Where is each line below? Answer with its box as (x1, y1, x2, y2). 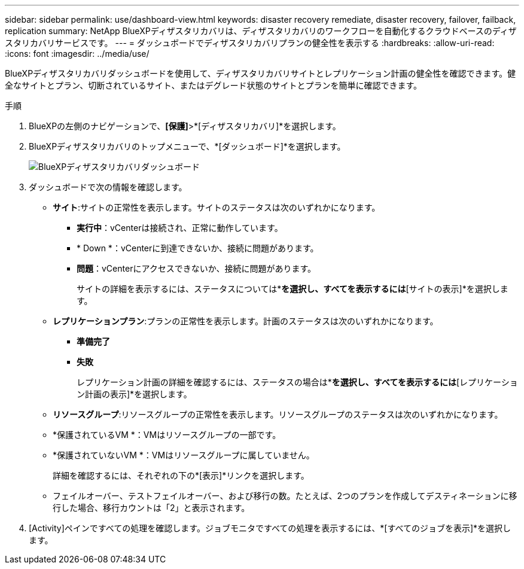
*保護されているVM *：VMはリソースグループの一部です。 (53, 430, 281, 440)
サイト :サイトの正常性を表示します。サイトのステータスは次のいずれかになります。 (53, 202, 380, 212)
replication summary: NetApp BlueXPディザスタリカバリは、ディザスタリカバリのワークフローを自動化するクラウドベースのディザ (5, 26, 517, 36)
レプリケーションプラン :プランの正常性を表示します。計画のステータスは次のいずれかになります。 (53, 316, 438, 326)
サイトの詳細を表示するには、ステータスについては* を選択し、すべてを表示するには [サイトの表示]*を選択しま (77, 284, 508, 294)
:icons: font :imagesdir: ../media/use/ (5, 48, 150, 59)
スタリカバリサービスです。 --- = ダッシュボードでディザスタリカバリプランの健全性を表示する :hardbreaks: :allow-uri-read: (5, 38, 495, 48)
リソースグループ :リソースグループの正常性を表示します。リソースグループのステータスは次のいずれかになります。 (53, 409, 503, 419)
